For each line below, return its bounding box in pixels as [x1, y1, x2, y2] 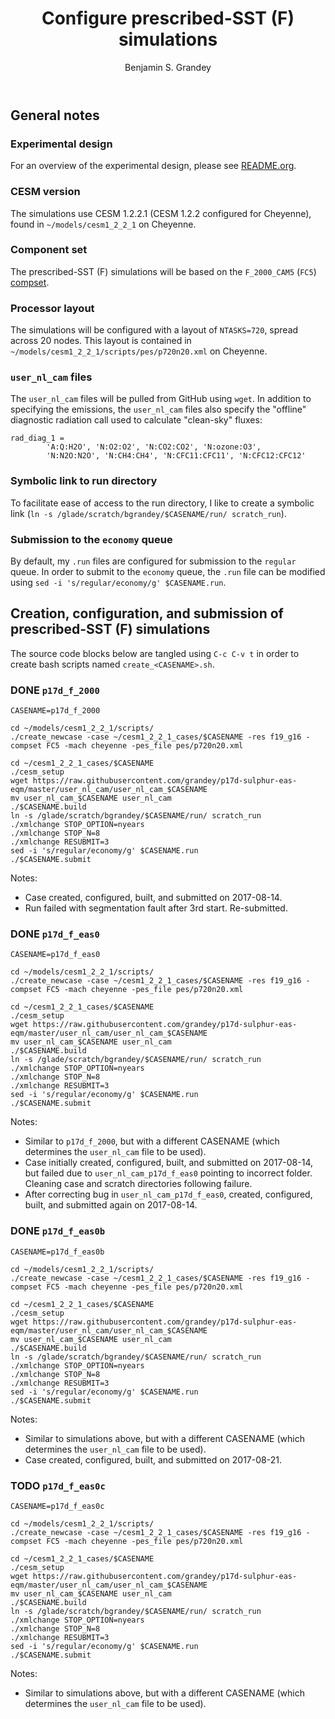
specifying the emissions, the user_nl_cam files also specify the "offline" [10, 403, 307, 416]
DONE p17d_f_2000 [10, 683, 100, 697]
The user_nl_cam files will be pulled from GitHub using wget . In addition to [10, 393, 312, 405]
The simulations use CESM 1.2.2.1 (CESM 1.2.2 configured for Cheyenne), [10, 207, 312, 219]
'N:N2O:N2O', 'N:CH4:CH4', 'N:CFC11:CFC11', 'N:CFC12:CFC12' [46, 451, 307, 461]
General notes [10, 107, 100, 124]
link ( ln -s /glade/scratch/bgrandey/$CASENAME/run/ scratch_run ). [10, 507, 287, 519]
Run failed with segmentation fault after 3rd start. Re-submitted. [24, 902, 288, 914]
